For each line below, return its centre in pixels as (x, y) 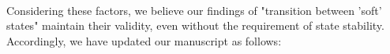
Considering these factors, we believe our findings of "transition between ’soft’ (194, 10)
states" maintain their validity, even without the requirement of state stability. (195, 25)
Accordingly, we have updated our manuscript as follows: (144, 40)
